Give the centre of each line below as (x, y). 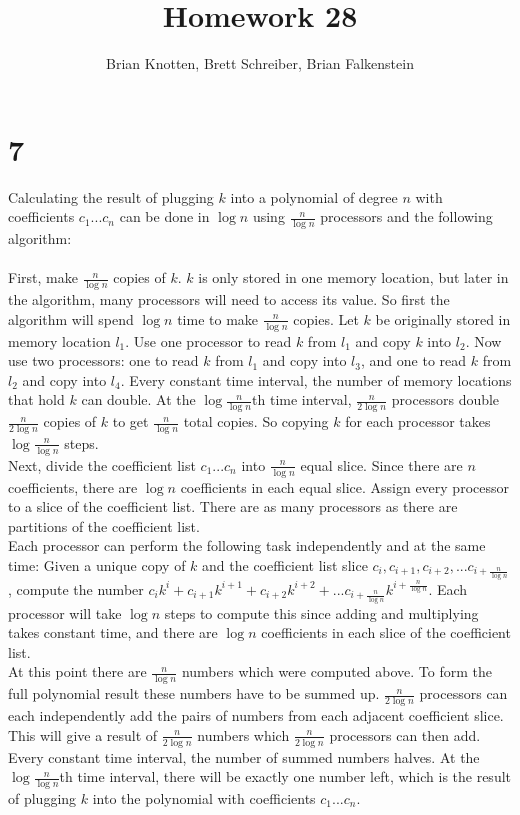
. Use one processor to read (208, 340)
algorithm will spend (71, 318)
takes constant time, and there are (113, 632)
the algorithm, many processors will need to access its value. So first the (229, 299)
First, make (43, 277)
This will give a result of (83, 734)
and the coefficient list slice (285, 564)
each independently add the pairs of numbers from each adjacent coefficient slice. (256, 715)
